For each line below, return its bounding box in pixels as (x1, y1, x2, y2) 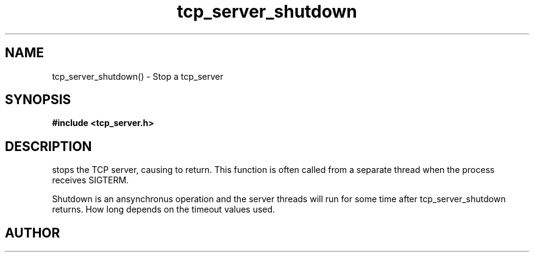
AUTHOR (5, 225, 60, 241)
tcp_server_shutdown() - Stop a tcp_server (52, 71, 224, 82)
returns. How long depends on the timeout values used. (52, 204, 276, 215)
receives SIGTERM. (52, 175, 129, 186)
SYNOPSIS (5, 92, 71, 108)
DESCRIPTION (5, 138, 92, 154)
